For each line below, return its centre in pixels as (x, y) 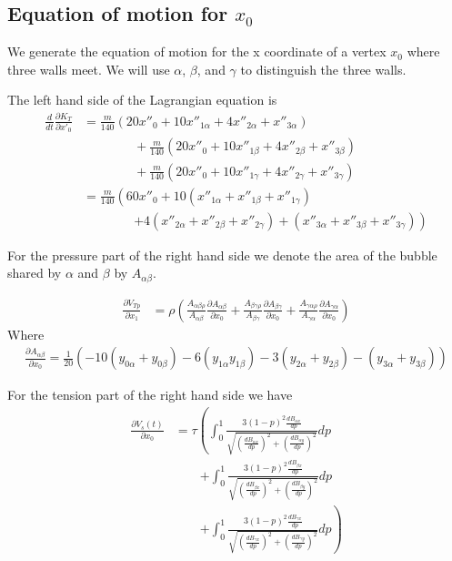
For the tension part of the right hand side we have (150, 395)
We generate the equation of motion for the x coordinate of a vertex (197, 51)
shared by (35, 273)
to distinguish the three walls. (323, 69)
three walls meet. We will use (89, 69)
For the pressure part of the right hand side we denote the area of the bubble (222, 255)
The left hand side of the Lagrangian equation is (142, 100)
